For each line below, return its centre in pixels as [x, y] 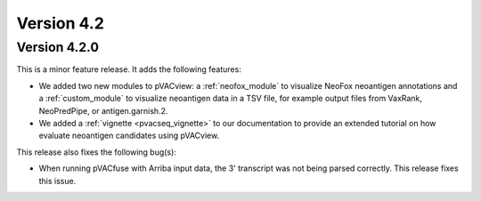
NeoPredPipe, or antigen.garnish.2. [103, 110]
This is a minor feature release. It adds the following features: [129, 69]
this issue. [57, 181]
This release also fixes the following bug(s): [97, 152]
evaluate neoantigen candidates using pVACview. [129, 136]
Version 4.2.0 [58, 47]
